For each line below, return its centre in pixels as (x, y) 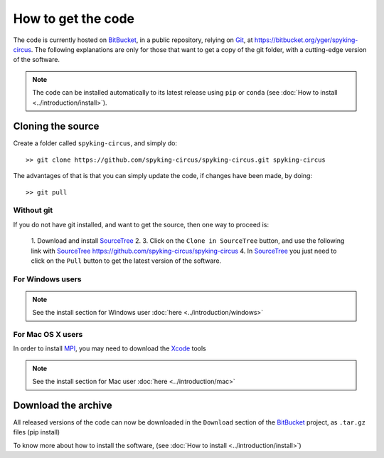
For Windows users (47, 279)
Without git (33, 210)
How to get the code (74, 19)
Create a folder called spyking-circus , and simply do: (95, 143)
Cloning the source (56, 126)
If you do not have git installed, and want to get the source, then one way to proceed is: (141, 224)
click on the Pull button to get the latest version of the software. (126, 261)
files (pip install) (37, 432)
